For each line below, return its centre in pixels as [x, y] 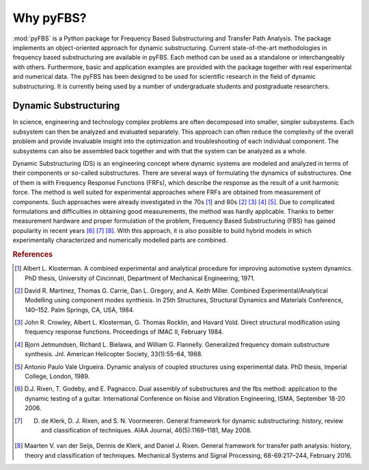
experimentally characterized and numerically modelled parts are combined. [120, 240]
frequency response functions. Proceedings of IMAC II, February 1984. [124, 332]
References [33, 254]
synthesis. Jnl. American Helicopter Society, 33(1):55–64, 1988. [114, 354]
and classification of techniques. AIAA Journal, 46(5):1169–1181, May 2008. [147, 430]
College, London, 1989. [57, 376]
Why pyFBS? [50, 18]
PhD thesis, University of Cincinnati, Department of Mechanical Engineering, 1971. [140, 278]
